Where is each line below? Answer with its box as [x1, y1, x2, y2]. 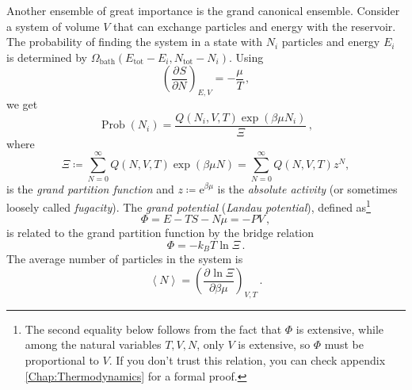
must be [324, 336, 364, 353]
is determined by [6, 48, 88, 65]
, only [196, 336, 224, 353]
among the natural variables [25, 336, 162, 353]
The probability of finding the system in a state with [6, 33, 263, 50]
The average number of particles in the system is [6, 250, 243, 267]
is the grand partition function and [6, 180, 174, 197]
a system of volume [6, 17, 100, 34]
